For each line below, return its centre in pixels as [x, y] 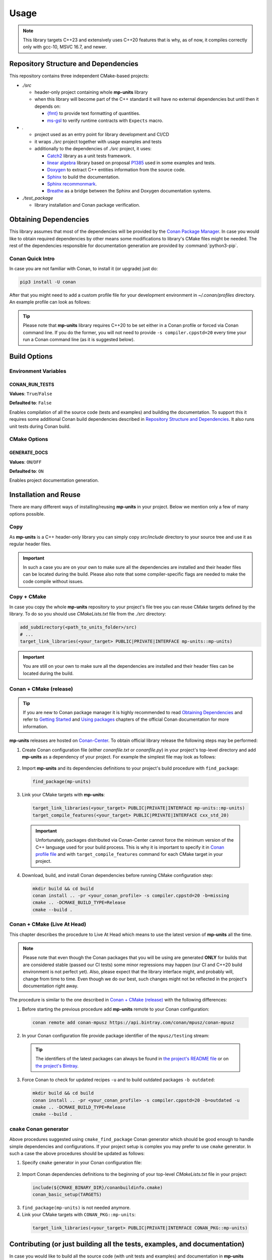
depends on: [48, 106]
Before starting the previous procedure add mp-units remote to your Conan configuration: [116, 1009]
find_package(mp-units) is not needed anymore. [76, 1208]
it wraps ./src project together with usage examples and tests [98, 142]
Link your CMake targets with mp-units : [63, 795]
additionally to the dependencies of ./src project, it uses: [93, 149]
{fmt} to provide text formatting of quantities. [94, 113]
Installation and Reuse [45, 495]
